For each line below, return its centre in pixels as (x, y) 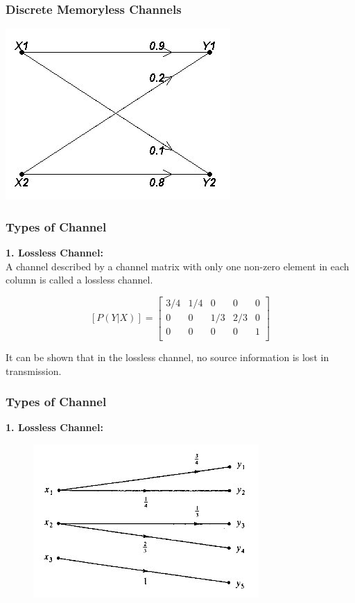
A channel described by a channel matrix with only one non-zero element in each (177, 266)
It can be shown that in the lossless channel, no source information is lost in (167, 357)
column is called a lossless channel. (79, 280)
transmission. (34, 370)
